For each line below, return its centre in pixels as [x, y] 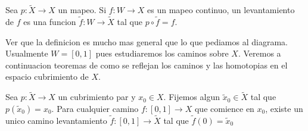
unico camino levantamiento [56, 121]
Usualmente [27, 53]
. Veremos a [259, 53]
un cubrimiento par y [97, 97]
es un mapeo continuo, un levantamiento [221, 10]
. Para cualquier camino [95, 108]
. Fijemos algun [192, 97]
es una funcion [50, 22]
